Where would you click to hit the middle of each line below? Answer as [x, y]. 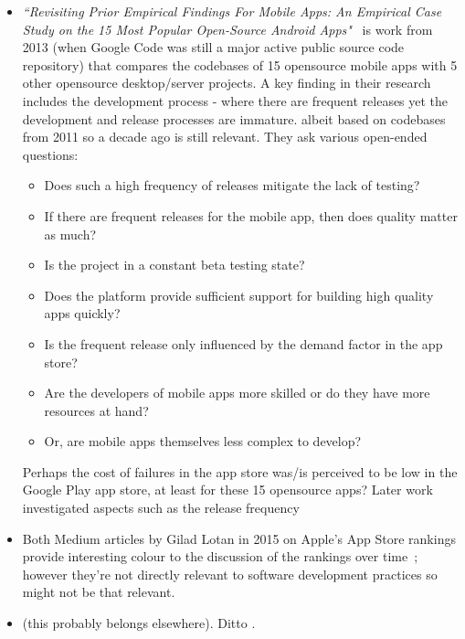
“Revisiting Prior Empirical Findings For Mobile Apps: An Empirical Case [232, 11]
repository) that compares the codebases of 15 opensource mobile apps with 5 [240, 64]
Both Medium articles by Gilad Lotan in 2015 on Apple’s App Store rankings [239, 538]
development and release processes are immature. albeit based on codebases [234, 118]
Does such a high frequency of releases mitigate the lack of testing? [232, 185]
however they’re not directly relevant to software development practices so [230, 574]
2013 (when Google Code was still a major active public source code [213, 47]
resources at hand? [96, 410]
